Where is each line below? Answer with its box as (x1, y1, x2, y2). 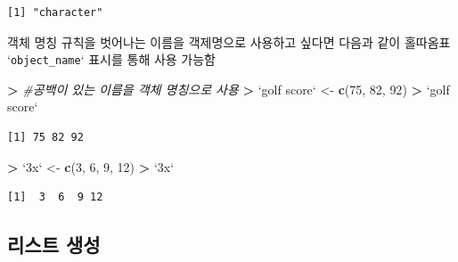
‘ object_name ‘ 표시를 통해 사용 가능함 (7, 50, 216, 69)
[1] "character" (7, 6, 103, 19)
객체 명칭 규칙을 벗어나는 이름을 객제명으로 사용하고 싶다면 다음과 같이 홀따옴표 (7, 32, 451, 51)
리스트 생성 (7, 231, 101, 258)
